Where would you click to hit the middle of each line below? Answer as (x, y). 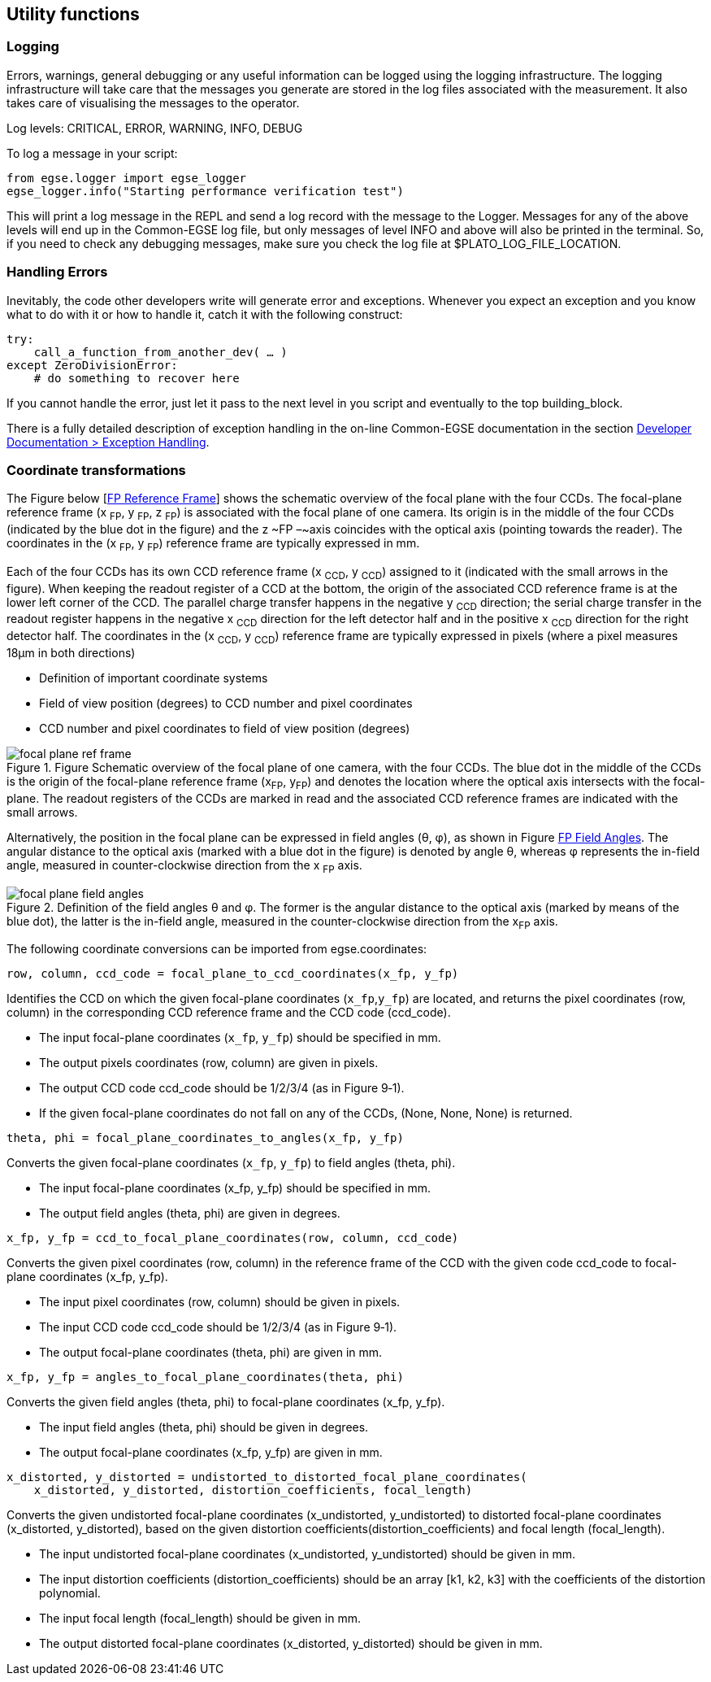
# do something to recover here (137, 378)
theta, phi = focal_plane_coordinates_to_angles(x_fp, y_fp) (205, 1138)
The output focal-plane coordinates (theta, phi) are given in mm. (211, 1353)
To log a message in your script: (92, 153)
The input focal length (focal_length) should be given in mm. (200, 1619)
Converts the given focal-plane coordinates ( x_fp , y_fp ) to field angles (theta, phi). (231, 1163)
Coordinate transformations (96, 470)
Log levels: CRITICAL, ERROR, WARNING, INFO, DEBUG (155, 128)
